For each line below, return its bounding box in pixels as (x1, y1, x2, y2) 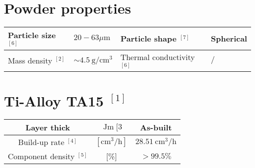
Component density (8, 150, 75, 162)
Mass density (8, 55, 52, 66)
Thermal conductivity (120, 51, 195, 63)
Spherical (210, 33, 247, 44)
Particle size (8, 29, 56, 41)
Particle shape (120, 33, 177, 44)
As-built (140, 122, 172, 133)
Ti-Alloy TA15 (4, 90, 104, 110)
